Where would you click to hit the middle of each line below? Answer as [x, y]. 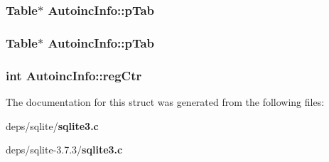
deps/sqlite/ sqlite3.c [52, 125]
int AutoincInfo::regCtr [74, 75]
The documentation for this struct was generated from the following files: [165, 101]
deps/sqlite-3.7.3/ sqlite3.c [64, 150]
